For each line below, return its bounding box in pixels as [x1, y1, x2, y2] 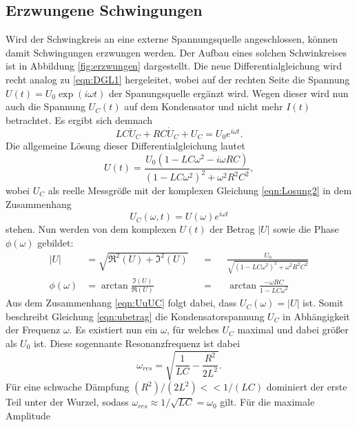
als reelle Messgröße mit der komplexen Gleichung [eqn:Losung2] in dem [48, 183, 352, 197]
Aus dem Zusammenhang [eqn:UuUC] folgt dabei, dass [6, 295, 237, 310]
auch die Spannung [6, 99, 85, 114]
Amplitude [6, 408, 50, 422]
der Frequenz [6, 322, 61, 337]
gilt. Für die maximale [220, 395, 315, 409]
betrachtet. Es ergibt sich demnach [6, 112, 153, 127]
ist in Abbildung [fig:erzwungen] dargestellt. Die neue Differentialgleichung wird [6, 59, 343, 73]
